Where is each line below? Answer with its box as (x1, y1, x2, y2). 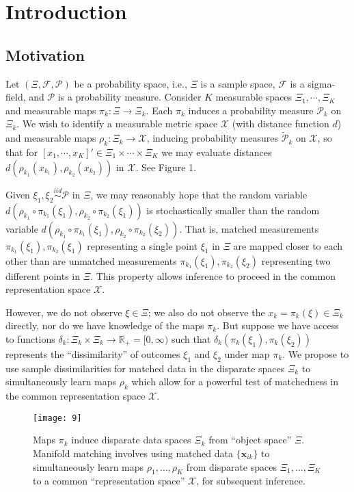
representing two (261, 253, 331, 268)
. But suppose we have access (217, 318, 339, 333)
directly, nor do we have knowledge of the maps (5, 318, 204, 333)
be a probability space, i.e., (74, 76, 187, 90)
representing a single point (87, 238, 198, 253)
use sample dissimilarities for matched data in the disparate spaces (5, 361, 285, 375)
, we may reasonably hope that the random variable (90, 187, 308, 201)
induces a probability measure (188, 103, 314, 117)
